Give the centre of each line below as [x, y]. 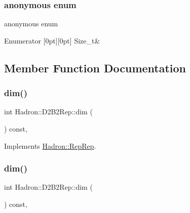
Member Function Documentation [95, 68]
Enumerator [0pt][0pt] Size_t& [52, 40]
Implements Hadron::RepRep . [50, 145]
